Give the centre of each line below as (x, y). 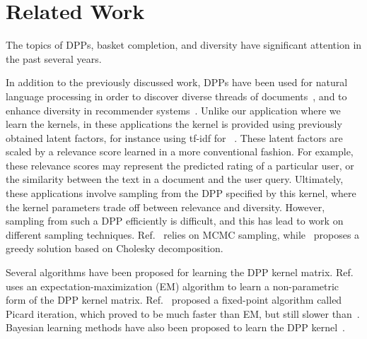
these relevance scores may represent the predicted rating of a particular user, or (180, 165)
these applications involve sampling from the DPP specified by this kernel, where (181, 193)
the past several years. (54, 58)
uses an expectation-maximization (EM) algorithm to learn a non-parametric (173, 286)
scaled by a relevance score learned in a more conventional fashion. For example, (180, 151)
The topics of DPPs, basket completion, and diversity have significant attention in (184, 45)
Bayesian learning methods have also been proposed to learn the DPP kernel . (175, 327)
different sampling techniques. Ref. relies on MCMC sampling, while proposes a (183, 234)
